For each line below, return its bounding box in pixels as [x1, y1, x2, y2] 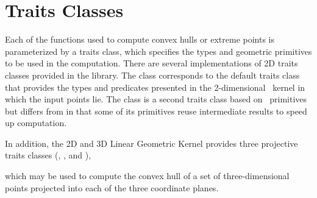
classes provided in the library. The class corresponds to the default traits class [5, 68, 300, 81]
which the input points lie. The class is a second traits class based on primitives [5, 93, 307, 105]
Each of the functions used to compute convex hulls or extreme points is [5, 33, 275, 46]
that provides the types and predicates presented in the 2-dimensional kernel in [5, 80, 305, 93]
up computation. [5, 116, 67, 129]
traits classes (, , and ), [5, 149, 91, 161]
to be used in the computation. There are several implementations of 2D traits [5, 57, 298, 69]
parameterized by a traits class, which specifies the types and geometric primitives [5, 44, 312, 57]
